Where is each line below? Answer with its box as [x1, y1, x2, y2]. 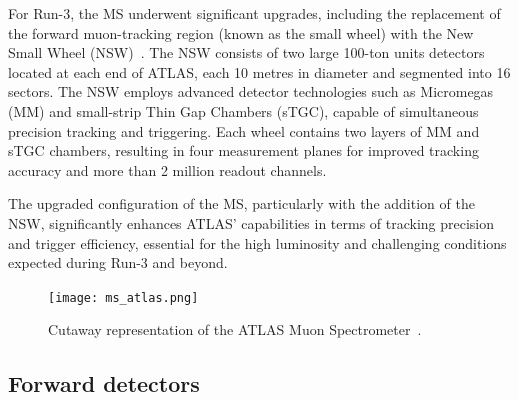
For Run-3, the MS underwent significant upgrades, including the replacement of [8, 3, 501, 23]
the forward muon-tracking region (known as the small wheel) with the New [8, 22, 474, 43]
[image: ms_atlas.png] [48, 290, 199, 305]
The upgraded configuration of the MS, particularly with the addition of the [8, 193, 475, 214]
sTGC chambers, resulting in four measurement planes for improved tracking [8, 140, 479, 161]
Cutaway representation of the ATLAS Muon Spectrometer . [48, 319, 422, 340]
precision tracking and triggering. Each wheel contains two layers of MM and [8, 120, 480, 141]
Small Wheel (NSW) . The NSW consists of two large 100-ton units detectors [8, 42, 485, 63]
